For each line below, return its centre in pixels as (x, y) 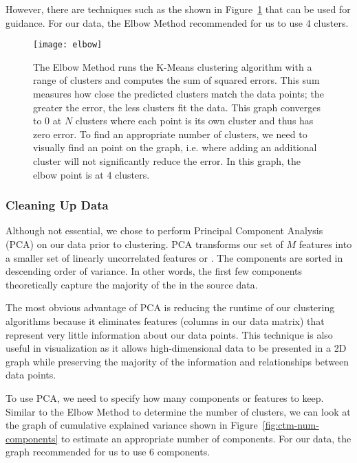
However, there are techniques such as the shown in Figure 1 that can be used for (178, 9)
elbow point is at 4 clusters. (91, 174)
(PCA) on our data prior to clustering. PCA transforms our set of (144, 244)
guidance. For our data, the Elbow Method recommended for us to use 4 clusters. (177, 22)
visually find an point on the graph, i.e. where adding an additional (175, 147)
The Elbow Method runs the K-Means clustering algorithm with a (173, 66)
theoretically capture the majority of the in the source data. (132, 284)
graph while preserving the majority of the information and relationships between (177, 361)
